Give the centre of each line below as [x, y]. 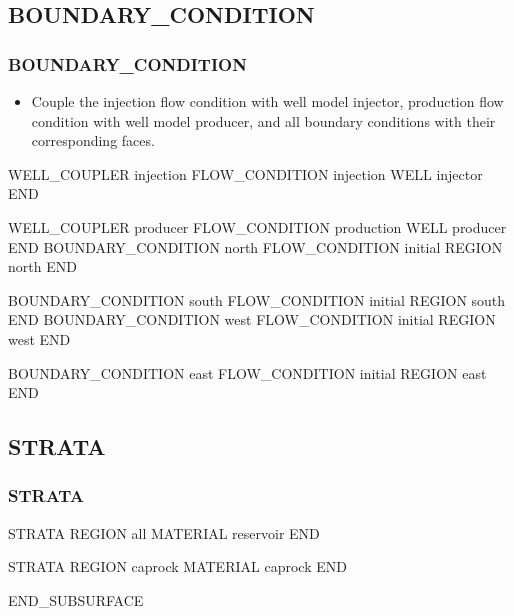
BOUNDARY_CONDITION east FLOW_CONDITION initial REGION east [247, 372]
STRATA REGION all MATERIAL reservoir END [164, 532]
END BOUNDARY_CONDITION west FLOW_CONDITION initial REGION [252, 319]
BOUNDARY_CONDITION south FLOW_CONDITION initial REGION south [257, 299]
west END [39, 338]
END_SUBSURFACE [76, 599]
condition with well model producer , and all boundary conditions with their [263, 120]
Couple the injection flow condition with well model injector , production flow [267, 101]
